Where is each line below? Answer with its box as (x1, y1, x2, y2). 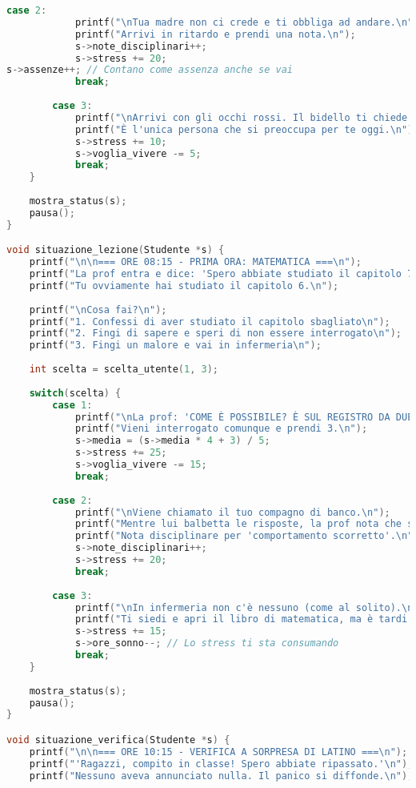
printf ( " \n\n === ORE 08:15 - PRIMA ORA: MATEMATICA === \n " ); (29, 256, 362, 268)
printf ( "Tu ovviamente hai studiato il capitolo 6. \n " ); (29, 279, 339, 291)
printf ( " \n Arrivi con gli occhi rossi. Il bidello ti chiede (74, 111, 408, 123)
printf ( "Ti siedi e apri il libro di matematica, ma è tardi (74, 613, 408, 625)
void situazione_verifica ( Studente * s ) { (6, 734, 230, 746)
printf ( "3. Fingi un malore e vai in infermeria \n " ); (29, 340, 322, 352)
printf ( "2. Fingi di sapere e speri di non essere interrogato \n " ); (29, 328, 402, 340)
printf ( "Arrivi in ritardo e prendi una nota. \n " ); (74, 28, 356, 40)
